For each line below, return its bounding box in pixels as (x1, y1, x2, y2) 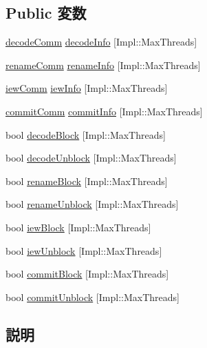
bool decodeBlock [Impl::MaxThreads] (6, 127, 166, 142)
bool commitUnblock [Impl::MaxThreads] (6, 289, 179, 304)
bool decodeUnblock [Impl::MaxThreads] (6, 151, 177, 165)
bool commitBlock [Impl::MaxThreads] (6, 267, 169, 281)
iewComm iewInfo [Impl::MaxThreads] (6, 81, 168, 95)
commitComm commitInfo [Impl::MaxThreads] (6, 104, 203, 118)
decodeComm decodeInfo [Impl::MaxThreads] (6, 35, 197, 49)
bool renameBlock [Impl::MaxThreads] (6, 173, 168, 188)
